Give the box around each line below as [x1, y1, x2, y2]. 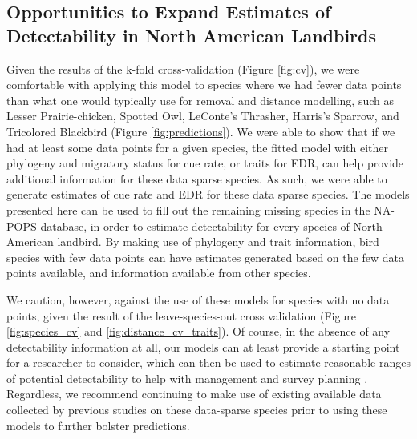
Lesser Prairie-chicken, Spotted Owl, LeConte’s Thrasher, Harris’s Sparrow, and [6, 107, 399, 124]
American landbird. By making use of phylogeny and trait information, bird [6, 233, 379, 250]
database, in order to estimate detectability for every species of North [40, 217, 383, 234]
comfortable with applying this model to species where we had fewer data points [6, 76, 402, 93]
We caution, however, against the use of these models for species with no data [6, 291, 390, 308]
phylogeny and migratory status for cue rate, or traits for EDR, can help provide [6, 155, 404, 171]
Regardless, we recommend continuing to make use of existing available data [6, 385, 382, 402]
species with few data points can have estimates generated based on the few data [6, 248, 404, 265]
